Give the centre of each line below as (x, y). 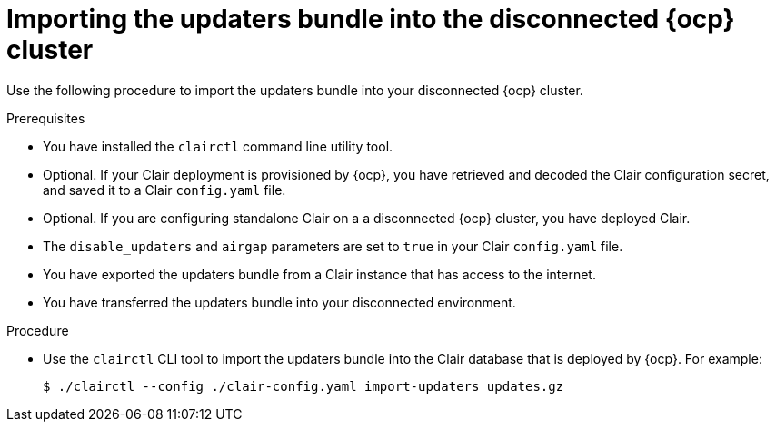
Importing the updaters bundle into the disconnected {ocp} (371, 19)
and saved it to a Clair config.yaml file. (164, 190)
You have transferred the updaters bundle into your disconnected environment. (279, 302)
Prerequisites (46, 118)
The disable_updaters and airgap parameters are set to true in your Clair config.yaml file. (333, 246)
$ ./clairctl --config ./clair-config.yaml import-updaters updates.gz (303, 386)
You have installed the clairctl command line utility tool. (218, 146)
